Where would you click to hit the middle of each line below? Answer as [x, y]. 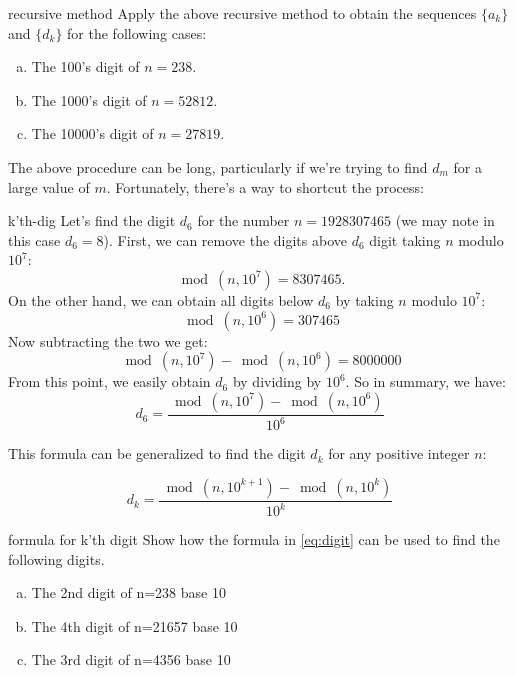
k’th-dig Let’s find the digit [92, 220]
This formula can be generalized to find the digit [157, 453]
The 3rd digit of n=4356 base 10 [131, 659]
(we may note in [445, 220]
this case [34, 239]
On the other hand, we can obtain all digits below [161, 299]
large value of [49, 186]
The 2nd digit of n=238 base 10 [128, 592]
